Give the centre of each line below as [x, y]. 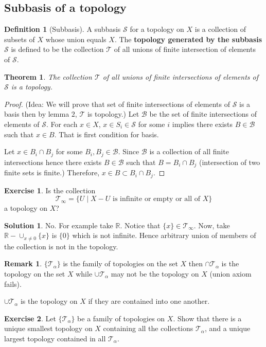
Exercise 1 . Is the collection [50, 190]
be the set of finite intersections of [203, 114]
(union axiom [230, 273]
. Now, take [212, 225]
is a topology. [32, 87]
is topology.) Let [113, 114]
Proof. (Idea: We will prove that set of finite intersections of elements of [117, 104]
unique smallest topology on [48, 328]
